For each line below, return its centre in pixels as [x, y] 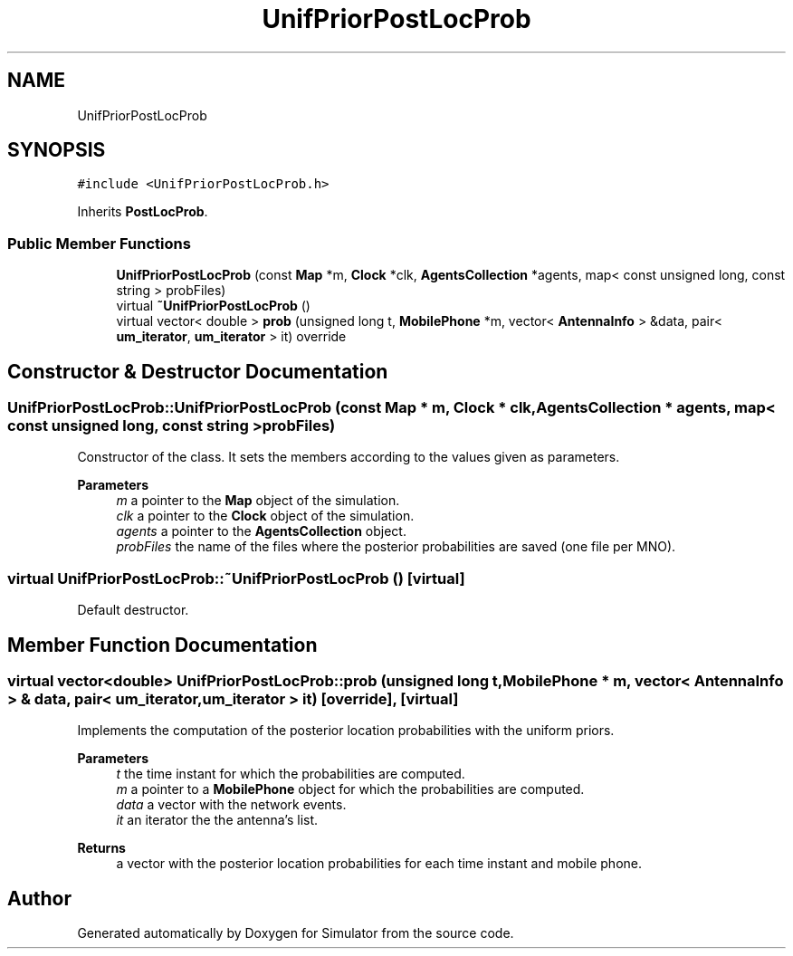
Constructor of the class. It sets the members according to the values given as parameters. [349, 457]
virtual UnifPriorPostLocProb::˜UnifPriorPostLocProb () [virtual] [236, 578]
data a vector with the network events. [231, 805]
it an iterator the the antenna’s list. [217, 820]
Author [39, 898]
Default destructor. [133, 610]
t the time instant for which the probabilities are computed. [291, 774]
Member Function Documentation [162, 645]
